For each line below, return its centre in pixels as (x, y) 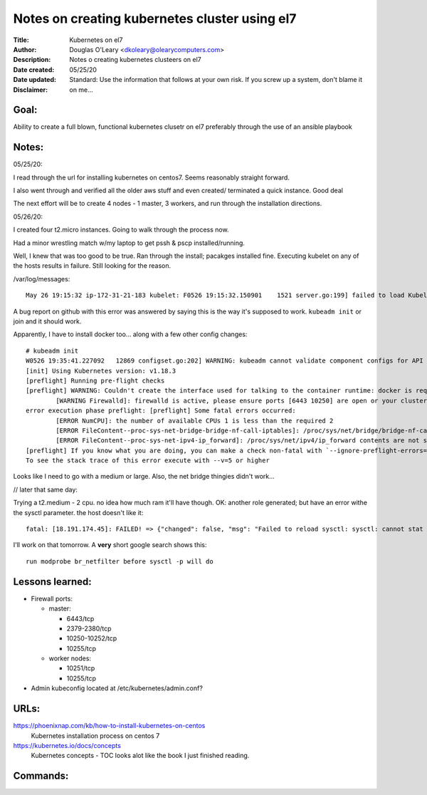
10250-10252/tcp (92, 638)
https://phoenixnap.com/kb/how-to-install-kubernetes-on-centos (109, 726)
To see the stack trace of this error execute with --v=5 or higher (148, 461)
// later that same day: (46, 489)
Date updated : (35, 80)
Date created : (34, 69)
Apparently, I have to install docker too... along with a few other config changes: (130, 334)
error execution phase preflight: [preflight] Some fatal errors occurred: (161, 411)
